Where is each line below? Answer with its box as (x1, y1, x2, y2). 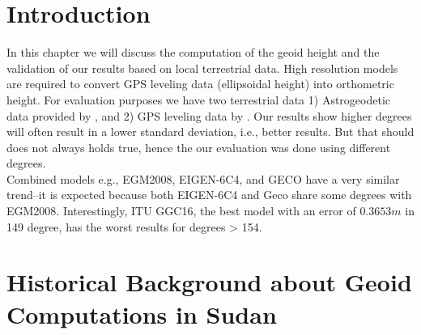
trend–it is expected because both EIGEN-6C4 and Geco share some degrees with (6, 186, 412, 203)
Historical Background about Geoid (6, 265, 412, 299)
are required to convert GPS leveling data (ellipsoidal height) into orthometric (6, 75, 394, 92)
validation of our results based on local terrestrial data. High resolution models (6, 59, 398, 76)
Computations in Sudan (6, 297, 277, 330)
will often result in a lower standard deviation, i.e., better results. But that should (6, 123, 415, 140)
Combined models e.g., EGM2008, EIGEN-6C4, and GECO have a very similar (6, 170, 400, 187)
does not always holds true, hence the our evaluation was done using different (6, 138, 391, 155)
